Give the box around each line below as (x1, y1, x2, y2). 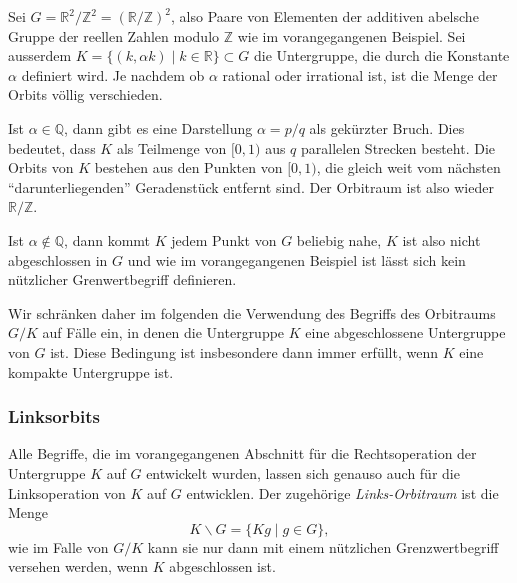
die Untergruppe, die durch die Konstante (253, 45, 510, 66)
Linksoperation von (8, 482, 126, 503)
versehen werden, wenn (8, 556, 149, 577)
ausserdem (8, 45, 72, 66)
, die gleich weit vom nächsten (316, 157, 501, 178)
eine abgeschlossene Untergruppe (305, 322, 506, 343)
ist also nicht (402, 229, 481, 250)
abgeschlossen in (8, 249, 108, 270)
